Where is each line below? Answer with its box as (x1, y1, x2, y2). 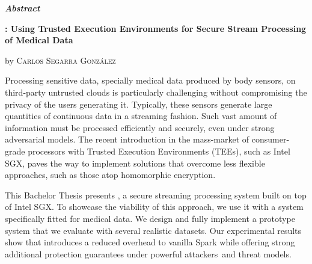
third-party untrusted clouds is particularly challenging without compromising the (5, 85, 307, 98)
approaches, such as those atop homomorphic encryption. (5, 168, 216, 181)
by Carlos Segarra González (5, 54, 116, 66)
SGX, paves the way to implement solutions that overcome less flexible (5, 156, 265, 169)
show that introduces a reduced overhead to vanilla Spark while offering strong (5, 236, 295, 248)
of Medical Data (5, 34, 73, 46)
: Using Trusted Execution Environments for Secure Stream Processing (5, 22, 307, 34)
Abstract (5, 2, 40, 14)
